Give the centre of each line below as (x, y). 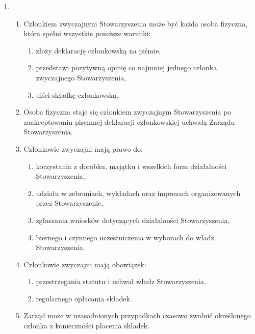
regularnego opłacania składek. (84, 298)
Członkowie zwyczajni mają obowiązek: (85, 264)
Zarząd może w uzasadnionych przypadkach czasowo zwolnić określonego (137, 315)
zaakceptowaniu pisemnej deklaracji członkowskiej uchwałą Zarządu (129, 121)
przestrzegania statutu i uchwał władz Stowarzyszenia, (121, 281)
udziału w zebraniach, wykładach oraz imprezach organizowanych (138, 193)
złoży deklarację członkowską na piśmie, (98, 50)
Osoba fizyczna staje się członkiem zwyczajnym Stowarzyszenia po (127, 112)
